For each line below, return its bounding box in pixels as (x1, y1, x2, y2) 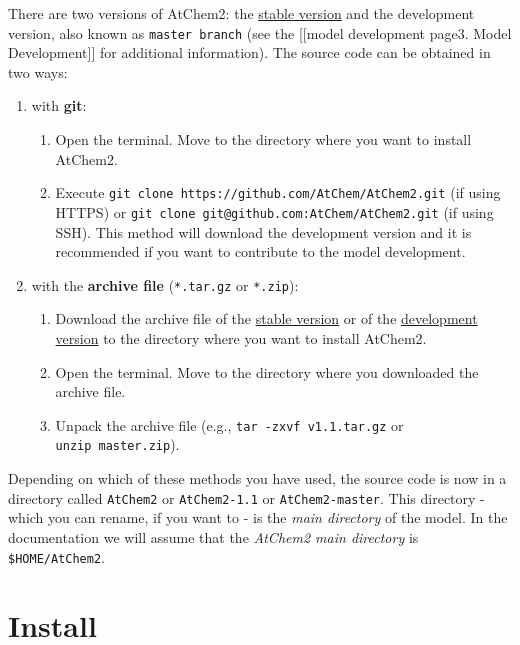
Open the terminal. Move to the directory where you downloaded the (55, 361, 479, 382)
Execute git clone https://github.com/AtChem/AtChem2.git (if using (55, 182, 501, 203)
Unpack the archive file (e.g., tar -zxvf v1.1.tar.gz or (55, 414, 404, 435)
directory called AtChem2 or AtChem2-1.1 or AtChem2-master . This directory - (8, 487, 485, 508)
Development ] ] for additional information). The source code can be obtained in (8, 42, 491, 63)
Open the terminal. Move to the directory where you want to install (55, 129, 472, 150)
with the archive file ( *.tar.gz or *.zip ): (31, 274, 299, 295)
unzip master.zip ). (55, 434, 180, 455)
